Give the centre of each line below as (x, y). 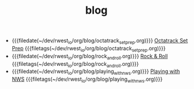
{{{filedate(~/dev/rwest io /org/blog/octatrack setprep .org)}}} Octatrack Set (100, 41)
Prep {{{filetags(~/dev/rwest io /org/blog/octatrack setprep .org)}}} (88, 49)
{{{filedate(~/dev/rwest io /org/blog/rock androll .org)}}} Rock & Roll (90, 57)
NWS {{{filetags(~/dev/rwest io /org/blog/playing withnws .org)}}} (87, 80)
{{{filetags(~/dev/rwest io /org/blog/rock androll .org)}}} (75, 64)
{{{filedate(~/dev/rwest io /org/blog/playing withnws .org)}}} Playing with (96, 72)
